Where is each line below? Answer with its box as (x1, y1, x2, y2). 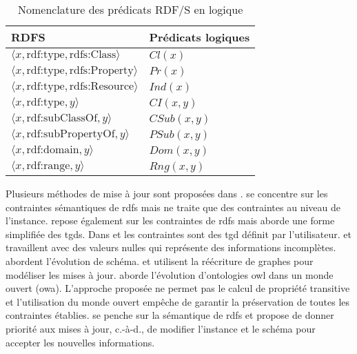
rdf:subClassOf (26, 112, 98, 124)
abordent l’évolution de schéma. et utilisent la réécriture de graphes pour (6, 253, 314, 268)
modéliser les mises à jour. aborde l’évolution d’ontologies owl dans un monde (6, 267, 334, 282)
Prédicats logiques (149, 29, 250, 45)
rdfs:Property (69, 65, 134, 76)
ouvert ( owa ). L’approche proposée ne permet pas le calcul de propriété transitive (6, 281, 350, 295)
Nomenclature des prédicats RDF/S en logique (17, 1, 243, 17)
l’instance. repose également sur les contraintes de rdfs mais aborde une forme (6, 213, 335, 228)
